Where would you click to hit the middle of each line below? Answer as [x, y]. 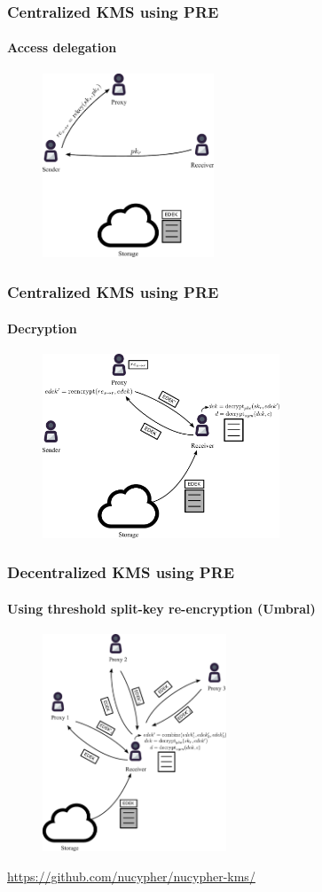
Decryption [42, 328]
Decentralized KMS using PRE [121, 572]
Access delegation [62, 47]
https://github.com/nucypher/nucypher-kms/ [131, 876]
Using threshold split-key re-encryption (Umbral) [161, 608]
